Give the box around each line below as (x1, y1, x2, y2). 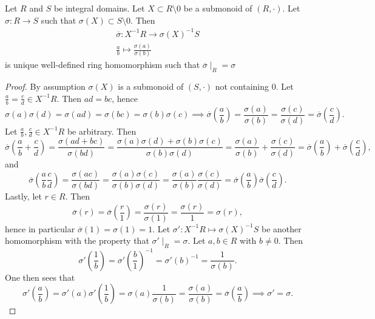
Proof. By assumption (5, 80, 86, 93)
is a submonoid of (118, 80, 184, 93)
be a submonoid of (183, 2, 252, 14)
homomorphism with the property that (5, 234, 149, 247)
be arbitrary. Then (67, 124, 137, 137)
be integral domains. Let (53, 2, 145, 14)
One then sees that (5, 270, 75, 283)
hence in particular (5, 222, 75, 235)
